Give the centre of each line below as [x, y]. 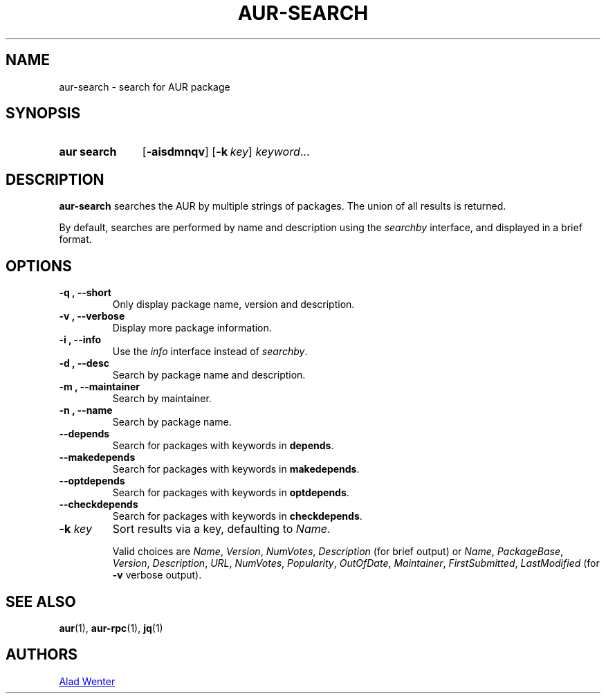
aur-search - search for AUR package [145, 87]
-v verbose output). [157, 575]
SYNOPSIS [43, 114]
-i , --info [80, 340]
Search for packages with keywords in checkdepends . [237, 516]
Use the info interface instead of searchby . [210, 352]
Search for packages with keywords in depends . [223, 446]
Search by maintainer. [162, 399]
